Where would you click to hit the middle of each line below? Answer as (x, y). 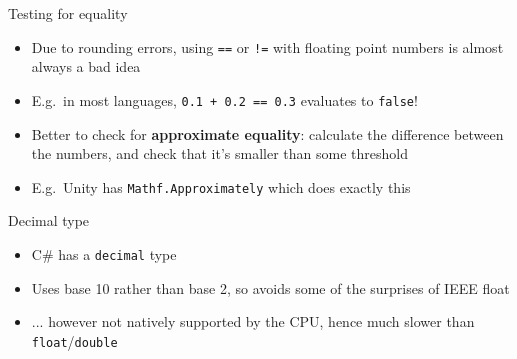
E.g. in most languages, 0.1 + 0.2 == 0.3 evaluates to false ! (224, 99)
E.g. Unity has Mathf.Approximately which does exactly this (221, 186)
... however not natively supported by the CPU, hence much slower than (253, 321)
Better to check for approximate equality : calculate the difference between (267, 133)
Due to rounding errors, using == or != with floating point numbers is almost (267, 46)
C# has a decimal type (104, 253)
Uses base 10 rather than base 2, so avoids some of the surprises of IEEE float (270, 287)
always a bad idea (86, 66)
